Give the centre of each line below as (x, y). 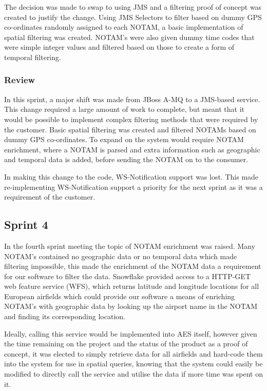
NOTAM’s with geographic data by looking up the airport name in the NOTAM (131, 306)
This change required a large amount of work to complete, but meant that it (125, 109)
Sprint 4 (26, 224)
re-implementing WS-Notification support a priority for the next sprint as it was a (133, 187)
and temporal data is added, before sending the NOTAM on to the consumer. (126, 159)
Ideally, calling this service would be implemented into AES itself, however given (131, 333)
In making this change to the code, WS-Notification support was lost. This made (131, 176)
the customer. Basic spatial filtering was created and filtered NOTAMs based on (130, 129)
